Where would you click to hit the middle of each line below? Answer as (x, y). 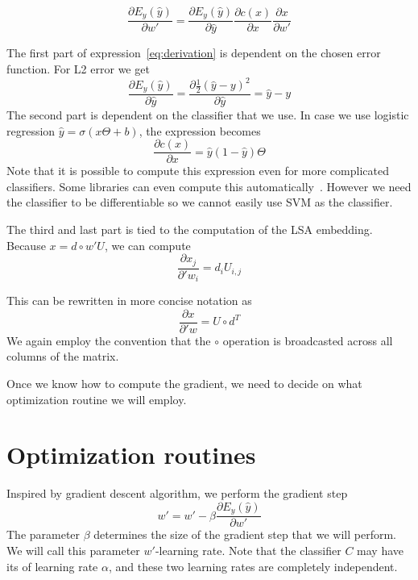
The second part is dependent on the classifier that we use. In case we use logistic (208, 115)
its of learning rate (52, 566)
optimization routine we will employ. (97, 399)
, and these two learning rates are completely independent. (253, 566)
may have (381, 551)
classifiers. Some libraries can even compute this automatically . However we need (209, 186)
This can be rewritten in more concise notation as (129, 300)
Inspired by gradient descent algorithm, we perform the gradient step (177, 493)
